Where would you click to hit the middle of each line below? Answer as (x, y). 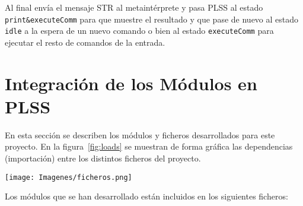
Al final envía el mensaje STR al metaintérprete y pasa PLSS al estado (134, 7)
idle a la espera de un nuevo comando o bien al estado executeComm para (139, 31)
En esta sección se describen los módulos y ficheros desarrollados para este (140, 134)
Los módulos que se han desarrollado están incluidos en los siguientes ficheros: (146, 196)
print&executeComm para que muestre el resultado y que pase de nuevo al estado (152, 19)
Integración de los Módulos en (131, 83)
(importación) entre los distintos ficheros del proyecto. (103, 158)
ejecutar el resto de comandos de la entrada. (85, 42)
